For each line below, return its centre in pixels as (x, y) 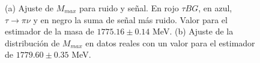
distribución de (32, 42)
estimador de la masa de (50, 31)
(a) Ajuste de (29, 8)
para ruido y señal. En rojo (129, 8)
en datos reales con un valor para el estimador (170, 42)
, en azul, (215, 8)
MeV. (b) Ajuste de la (193, 31)
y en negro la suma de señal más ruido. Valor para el (130, 19)
